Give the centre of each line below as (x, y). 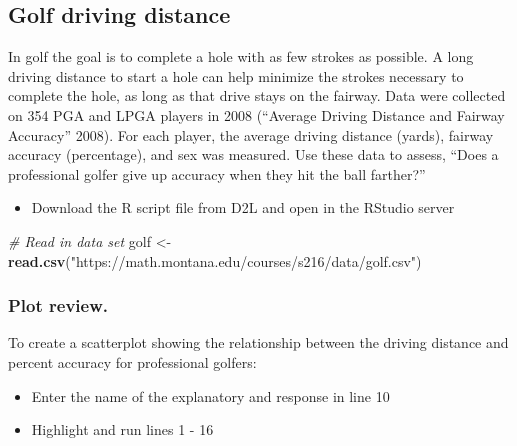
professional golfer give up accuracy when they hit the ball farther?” (217, 173)
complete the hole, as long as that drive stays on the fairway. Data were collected (257, 95)
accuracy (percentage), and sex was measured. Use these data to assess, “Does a (253, 154)
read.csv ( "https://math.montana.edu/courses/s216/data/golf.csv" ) (215, 260)
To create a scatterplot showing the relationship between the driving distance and (258, 342)
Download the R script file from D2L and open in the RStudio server (243, 207)
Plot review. (58, 305)
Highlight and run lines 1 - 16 (122, 429)
